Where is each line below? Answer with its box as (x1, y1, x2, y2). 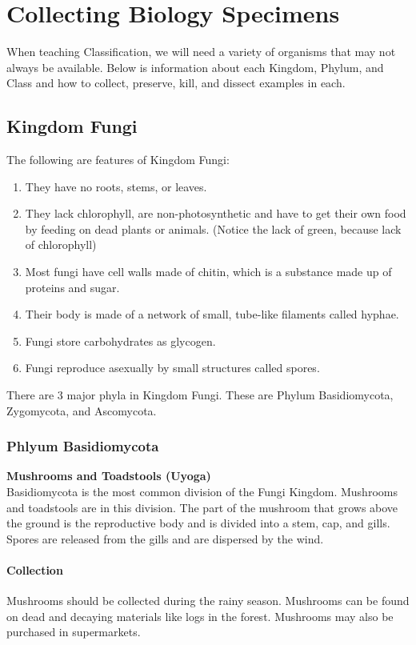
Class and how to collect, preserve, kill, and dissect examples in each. (6, 74, 346, 91)
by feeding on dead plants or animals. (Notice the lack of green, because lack (25, 220, 402, 237)
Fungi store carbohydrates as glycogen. (25, 332, 216, 349)
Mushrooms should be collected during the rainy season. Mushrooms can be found (6, 592, 410, 609)
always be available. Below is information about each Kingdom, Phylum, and (6, 58, 384, 75)
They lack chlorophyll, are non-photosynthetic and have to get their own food (25, 205, 406, 222)
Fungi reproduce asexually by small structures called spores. (25, 359, 320, 376)
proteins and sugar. (25, 278, 120, 295)
